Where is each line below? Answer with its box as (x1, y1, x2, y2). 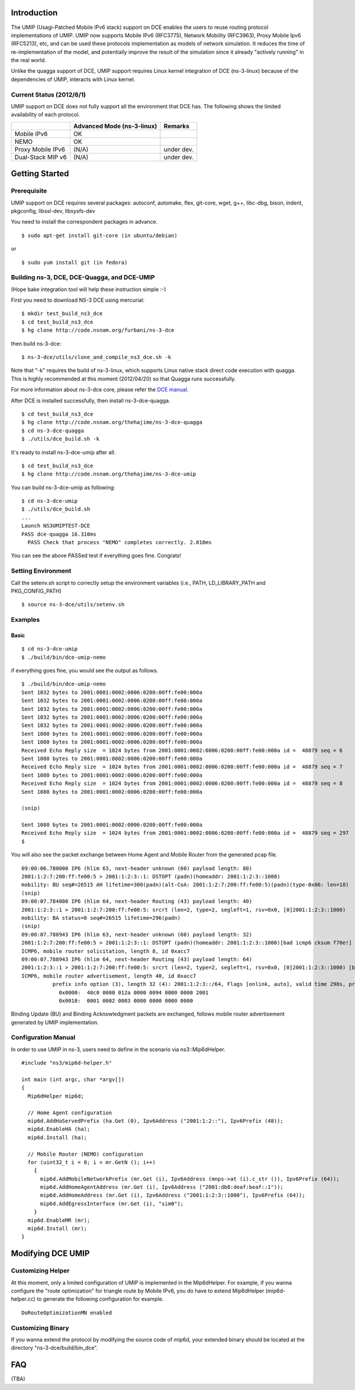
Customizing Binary (11, 1324, 69, 1332)
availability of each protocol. (11, 111, 80, 118)
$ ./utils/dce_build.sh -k (21, 435, 100, 442)
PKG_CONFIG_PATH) (11, 587, 62, 594)
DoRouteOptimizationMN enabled (21, 1309, 112, 1316)
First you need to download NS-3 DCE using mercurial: (11, 296, 145, 304)
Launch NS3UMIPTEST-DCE (21, 522, 91, 529)
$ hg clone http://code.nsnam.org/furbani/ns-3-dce (21, 327, 175, 334)
